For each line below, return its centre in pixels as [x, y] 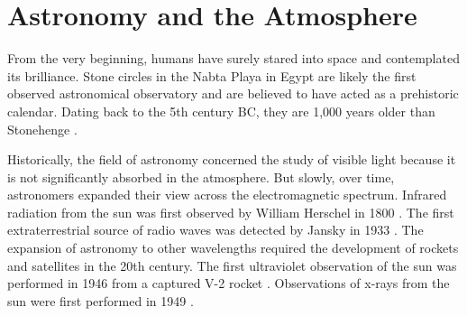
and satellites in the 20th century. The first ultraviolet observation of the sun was [232, 265]
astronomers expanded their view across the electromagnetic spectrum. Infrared [227, 195]
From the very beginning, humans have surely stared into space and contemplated [233, 58]
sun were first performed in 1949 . [101, 300]
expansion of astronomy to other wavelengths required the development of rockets [233, 248]
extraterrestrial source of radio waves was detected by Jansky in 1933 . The [215, 230]
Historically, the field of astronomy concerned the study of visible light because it [232, 159]
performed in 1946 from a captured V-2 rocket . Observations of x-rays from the [229, 283]
